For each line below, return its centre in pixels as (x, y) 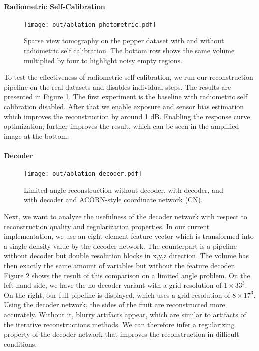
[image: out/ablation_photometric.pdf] (90, 25)
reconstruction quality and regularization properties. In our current (107, 226)
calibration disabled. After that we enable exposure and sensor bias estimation (124, 107)
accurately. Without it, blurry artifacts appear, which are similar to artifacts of (125, 314)
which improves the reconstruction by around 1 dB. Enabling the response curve (127, 116)
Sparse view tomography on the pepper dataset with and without (124, 41)
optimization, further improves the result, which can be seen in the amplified (122, 126)
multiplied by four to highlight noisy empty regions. (103, 60)
